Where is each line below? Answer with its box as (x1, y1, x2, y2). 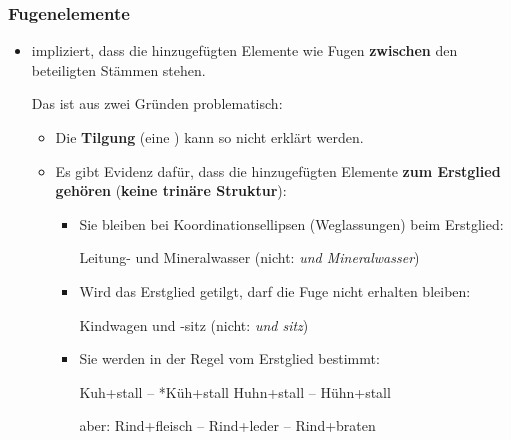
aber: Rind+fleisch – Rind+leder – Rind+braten (79, 415, 376, 436)
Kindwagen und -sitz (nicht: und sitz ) (79, 314, 309, 335)
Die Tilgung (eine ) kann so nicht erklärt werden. (55, 127, 364, 147)
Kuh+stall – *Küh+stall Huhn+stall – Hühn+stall (79, 381, 391, 402)
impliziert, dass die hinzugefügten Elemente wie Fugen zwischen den (31, 40, 458, 61)
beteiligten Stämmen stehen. (31, 59, 206, 80)
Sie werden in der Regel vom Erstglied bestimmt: (79, 348, 380, 369)
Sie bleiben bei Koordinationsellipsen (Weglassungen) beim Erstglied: (79, 213, 504, 234)
